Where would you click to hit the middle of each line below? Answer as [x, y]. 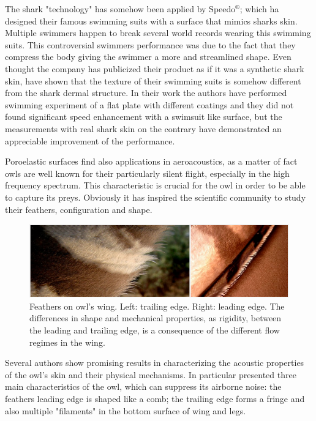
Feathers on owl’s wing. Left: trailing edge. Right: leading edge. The [157, 306]
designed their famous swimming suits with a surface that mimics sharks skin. [151, 20]
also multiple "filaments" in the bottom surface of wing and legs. [126, 410]
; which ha [259, 9]
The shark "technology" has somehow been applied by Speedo [120, 9]
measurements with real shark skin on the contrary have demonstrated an [143, 128]
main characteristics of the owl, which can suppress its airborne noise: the [143, 386]
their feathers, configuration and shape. [79, 209]
